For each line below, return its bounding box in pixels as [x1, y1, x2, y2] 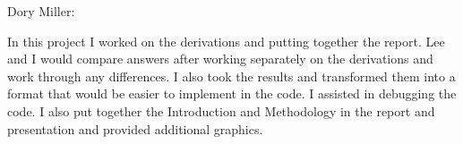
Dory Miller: [7, 2, 75, 20]
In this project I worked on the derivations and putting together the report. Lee [7, 31, 445, 50]
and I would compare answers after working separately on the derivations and [7, 49, 433, 68]
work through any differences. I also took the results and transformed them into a [7, 66, 456, 85]
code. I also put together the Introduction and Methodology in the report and [7, 101, 435, 120]
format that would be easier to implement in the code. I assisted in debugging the [7, 84, 457, 103]
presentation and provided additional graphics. [7, 119, 263, 138]
